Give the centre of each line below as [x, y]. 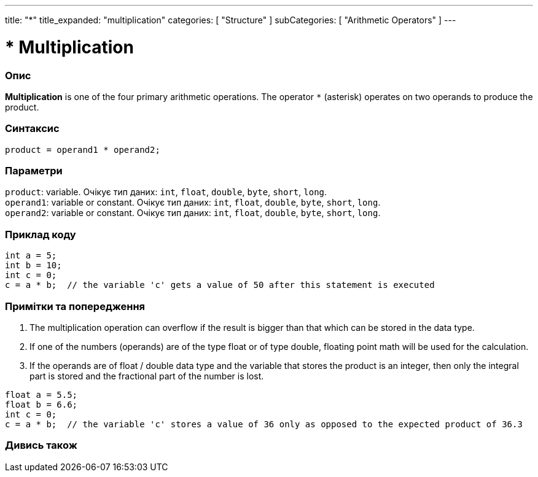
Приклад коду [41, 234]
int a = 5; [31, 256]
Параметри [34, 171]
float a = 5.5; [41, 394]
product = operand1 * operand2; [83, 149]
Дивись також [41, 445]
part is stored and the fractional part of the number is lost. [147, 376]
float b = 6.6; [41, 404]
